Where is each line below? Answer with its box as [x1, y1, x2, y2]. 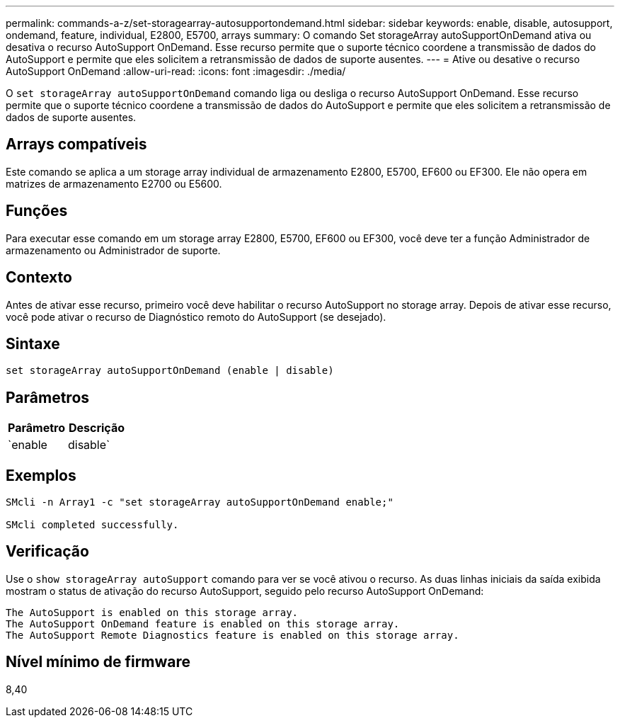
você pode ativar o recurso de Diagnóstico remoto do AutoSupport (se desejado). [6, 310, 386, 323]
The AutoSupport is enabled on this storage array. [6, 606, 299, 618]
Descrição [68, 421, 125, 435]
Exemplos [6, 466, 76, 484]
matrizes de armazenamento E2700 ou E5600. [6, 177, 222, 190]
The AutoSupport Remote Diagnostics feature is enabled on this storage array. [6, 629, 459, 641]
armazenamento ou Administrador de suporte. [6, 244, 221, 256]
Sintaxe [6, 334, 60, 353]
